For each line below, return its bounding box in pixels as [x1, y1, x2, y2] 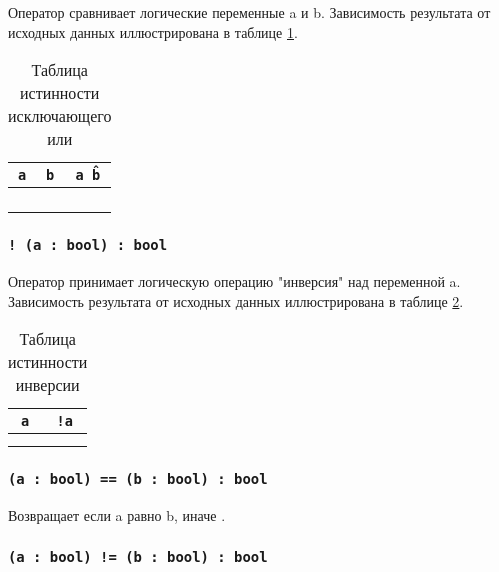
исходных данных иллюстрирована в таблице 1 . [8, 21, 298, 42]
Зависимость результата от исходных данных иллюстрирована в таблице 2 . [8, 290, 464, 311]
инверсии [15, 373, 80, 397]
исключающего [8, 104, 112, 128]
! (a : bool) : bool [8, 237, 168, 254]
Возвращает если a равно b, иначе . [8, 504, 226, 525]
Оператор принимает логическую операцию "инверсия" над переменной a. [8, 270, 461, 291]
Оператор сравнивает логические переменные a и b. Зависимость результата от [8, 2, 491, 22]
